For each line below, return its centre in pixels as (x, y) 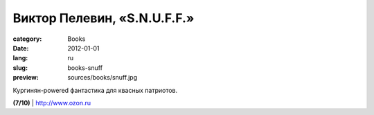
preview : (26, 78)
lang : (20, 58)
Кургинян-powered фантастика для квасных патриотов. (95, 90)
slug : (20, 68)
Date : (21, 48)
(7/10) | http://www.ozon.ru (52, 103)
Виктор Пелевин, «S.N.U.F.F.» (104, 18)
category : (27, 39)
